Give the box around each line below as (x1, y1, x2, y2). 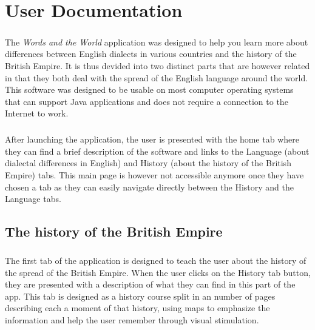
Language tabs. (5, 192, 61, 205)
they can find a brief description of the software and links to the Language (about (5, 144, 310, 157)
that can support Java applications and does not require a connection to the (5, 95, 288, 107)
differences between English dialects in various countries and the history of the (5, 47, 297, 60)
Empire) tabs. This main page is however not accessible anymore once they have (5, 169, 304, 181)
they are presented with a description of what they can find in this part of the (5, 278, 296, 291)
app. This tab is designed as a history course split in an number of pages (5, 289, 276, 302)
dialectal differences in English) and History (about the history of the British (5, 157, 291, 169)
